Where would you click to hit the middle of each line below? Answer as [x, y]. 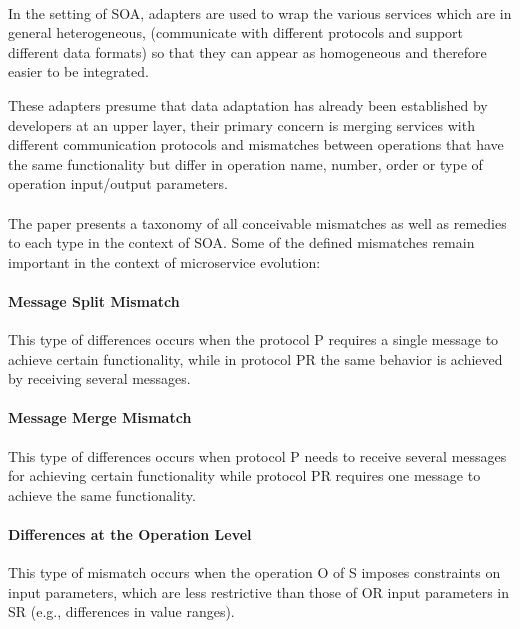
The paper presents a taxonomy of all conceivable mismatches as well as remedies [257, 222]
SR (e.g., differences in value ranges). [121, 611]
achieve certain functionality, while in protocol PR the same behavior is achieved [255, 358]
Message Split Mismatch [94, 300]
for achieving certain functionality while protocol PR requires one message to [244, 475]
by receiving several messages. [99, 378]
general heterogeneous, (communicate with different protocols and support [236, 32]
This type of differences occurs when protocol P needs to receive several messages [257, 455]
